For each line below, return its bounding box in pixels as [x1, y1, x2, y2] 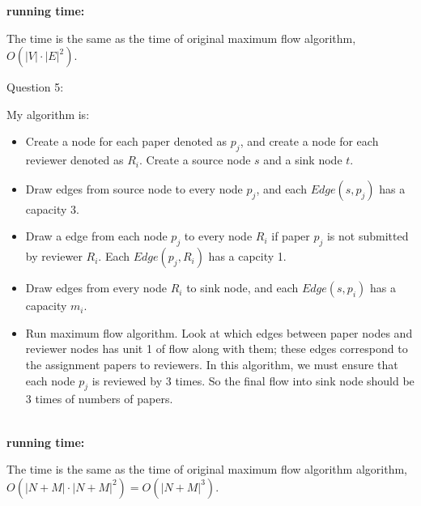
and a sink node [263, 151, 342, 168]
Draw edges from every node [25, 279, 167, 296]
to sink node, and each [186, 279, 299, 296]
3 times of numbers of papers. [25, 390, 173, 407]
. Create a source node [138, 151, 251, 168]
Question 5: [6, 79, 64, 96]
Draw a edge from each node [25, 227, 168, 244]
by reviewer [25, 248, 83, 265]
